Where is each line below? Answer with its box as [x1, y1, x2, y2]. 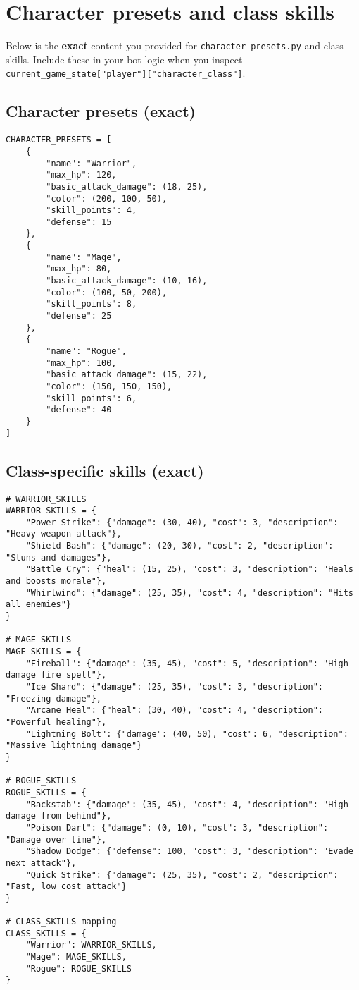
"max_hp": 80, [46, 264, 112, 274]
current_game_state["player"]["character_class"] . [6, 66, 246, 80]
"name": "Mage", [46, 252, 122, 262]
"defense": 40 [46, 405, 112, 415]
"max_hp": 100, [46, 357, 117, 368]
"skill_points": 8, [46, 299, 137, 310]
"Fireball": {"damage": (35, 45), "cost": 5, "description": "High [25, 658, 348, 668]
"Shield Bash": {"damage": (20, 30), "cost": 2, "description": [25, 541, 334, 551]
